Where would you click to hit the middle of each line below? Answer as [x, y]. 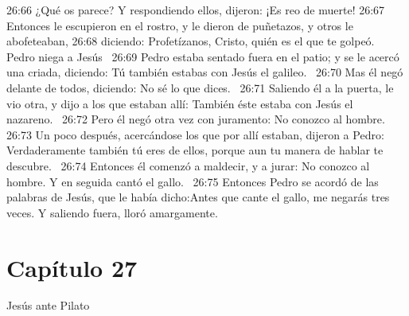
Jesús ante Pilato [48, 305]
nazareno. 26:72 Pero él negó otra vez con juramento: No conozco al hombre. [196, 119]
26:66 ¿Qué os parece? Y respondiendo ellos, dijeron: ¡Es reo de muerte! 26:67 [196, 10]
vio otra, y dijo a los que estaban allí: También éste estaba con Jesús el [180, 103]
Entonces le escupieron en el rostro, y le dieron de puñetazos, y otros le [180, 25]
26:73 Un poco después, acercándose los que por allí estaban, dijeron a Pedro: [195, 134]
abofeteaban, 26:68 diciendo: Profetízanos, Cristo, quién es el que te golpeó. [191, 41]
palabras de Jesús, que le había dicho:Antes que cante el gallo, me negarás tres [198, 197]
